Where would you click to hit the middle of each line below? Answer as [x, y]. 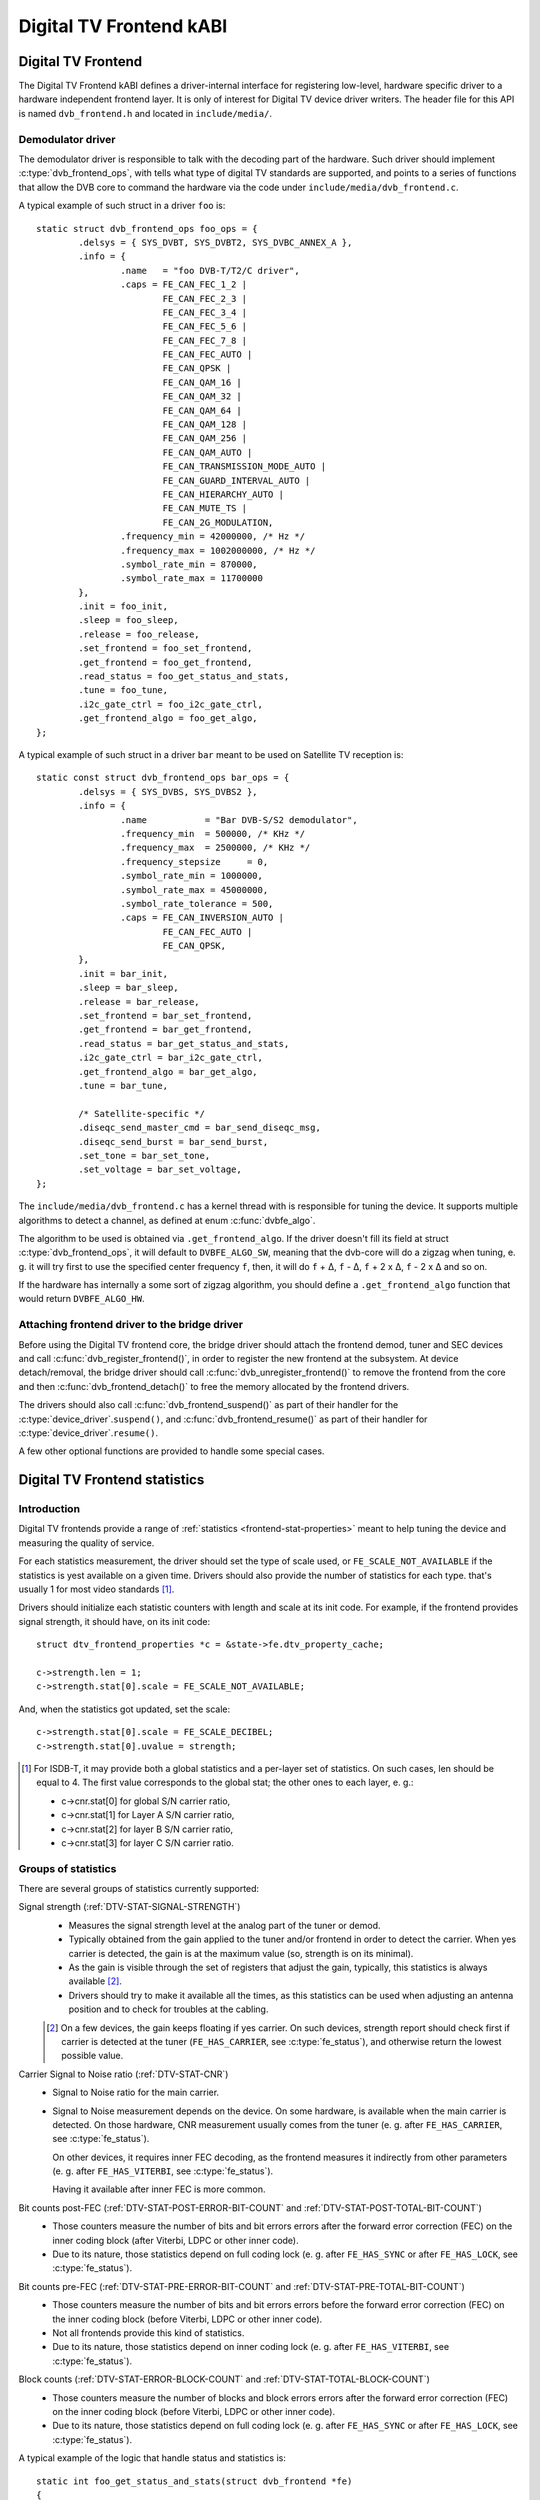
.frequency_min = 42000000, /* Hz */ [212, 536]
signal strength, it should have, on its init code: [114, 1621]
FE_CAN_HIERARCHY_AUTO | [223, 494]
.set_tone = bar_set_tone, [144, 1155]
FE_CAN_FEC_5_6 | [205, 326]
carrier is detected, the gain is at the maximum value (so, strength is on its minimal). [241, 1953]
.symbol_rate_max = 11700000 [192, 578]
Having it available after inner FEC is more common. [159, 2189]
